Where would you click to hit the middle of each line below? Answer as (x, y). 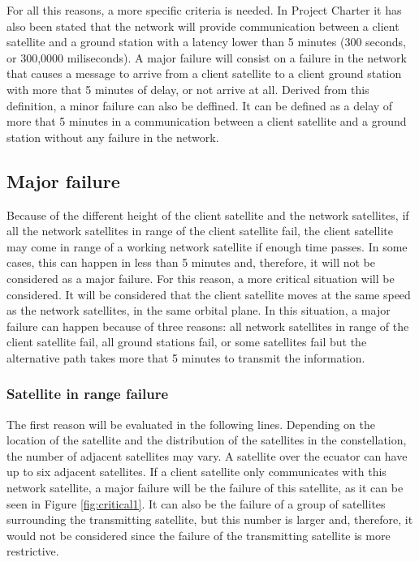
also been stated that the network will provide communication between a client (203, 26)
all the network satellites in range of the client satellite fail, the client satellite (200, 231)
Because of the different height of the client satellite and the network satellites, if (208, 215)
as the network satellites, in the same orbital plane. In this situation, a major (199, 310)
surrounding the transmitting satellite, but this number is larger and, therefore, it (210, 519)
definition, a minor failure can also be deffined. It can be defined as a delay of (200, 105)
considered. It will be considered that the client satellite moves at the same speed (209, 294)
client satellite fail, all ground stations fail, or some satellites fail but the (187, 342)
